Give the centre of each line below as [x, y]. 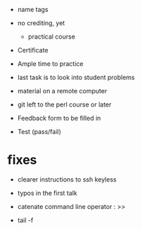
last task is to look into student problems [76, 77]
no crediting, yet [41, 23]
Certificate [33, 50]
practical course [52, 36]
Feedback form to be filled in [59, 118]
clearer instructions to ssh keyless [67, 179]
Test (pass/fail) [39, 131]
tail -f [25, 220]
